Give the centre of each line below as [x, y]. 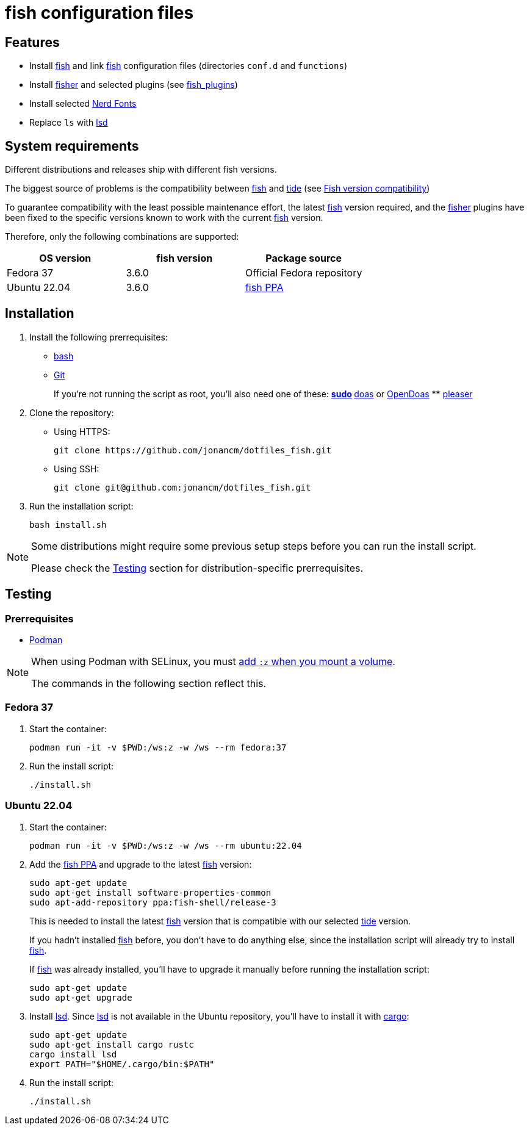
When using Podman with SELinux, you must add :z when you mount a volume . [213, 662]
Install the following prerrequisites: [99, 337]
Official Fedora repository [304, 273]
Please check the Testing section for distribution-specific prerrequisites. [197, 568]
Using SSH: [77, 469]
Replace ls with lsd [69, 123]
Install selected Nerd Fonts [83, 104]
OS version [65, 258]
